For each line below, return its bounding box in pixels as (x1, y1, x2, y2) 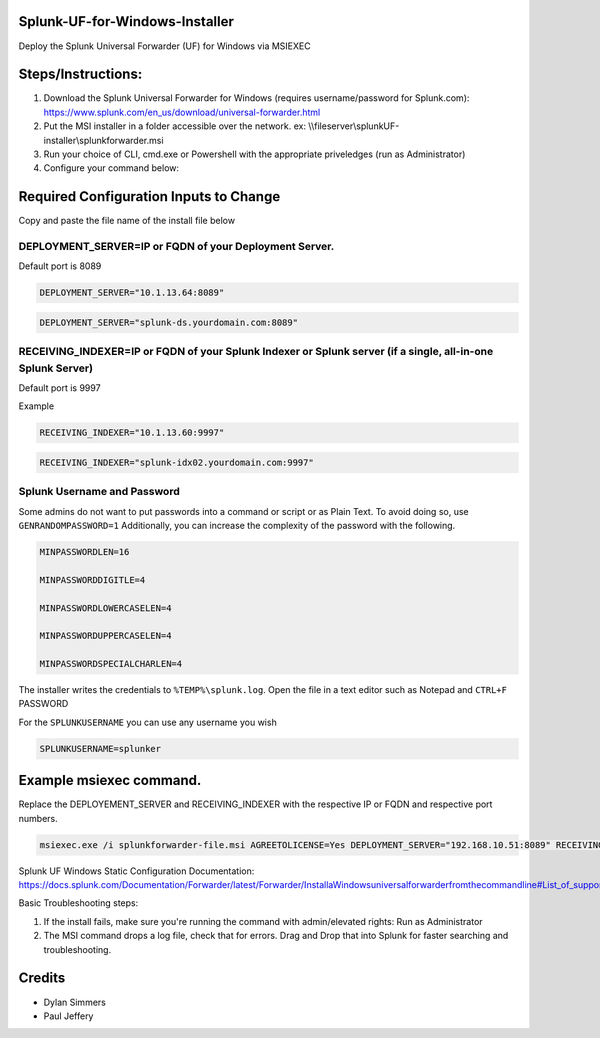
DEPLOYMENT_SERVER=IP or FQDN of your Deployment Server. (18, 240, 335, 254)
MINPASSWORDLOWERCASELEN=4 (39, 602, 172, 614)
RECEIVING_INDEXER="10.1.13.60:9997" (39, 427, 225, 439)
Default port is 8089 (18, 260, 102, 272)
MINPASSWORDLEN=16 (39, 546, 130, 557)
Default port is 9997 (18, 381, 101, 394)
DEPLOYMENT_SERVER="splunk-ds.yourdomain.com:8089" (39, 316, 299, 328)
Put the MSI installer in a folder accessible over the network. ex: (43, 120, 307, 132)
